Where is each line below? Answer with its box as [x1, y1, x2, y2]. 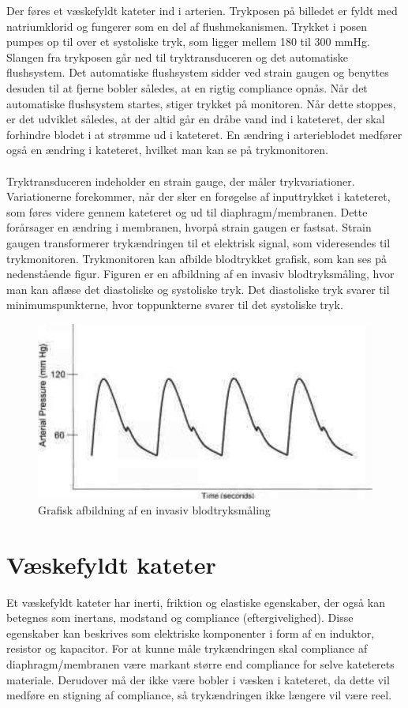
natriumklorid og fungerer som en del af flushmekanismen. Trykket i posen [6, 17, 368, 34]
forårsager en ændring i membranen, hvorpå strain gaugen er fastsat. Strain [6, 219, 372, 235]
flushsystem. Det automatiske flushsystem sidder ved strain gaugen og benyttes [6, 64, 389, 81]
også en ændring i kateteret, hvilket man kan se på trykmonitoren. [6, 141, 328, 158]
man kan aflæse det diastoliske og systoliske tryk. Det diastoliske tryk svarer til [6, 281, 390, 297]
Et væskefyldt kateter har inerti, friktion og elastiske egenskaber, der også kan [6, 593, 385, 610]
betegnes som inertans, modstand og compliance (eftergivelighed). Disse [6, 609, 354, 626]
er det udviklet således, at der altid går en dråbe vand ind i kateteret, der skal [6, 111, 385, 127]
